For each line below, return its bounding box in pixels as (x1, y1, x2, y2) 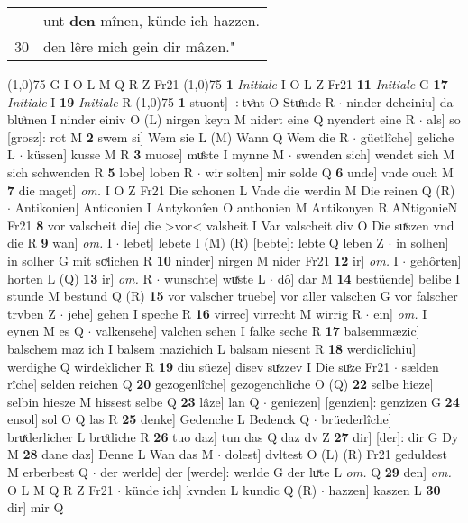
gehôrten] (409, 250, 462, 269)
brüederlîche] (321, 410, 392, 428)
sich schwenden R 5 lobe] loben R (7, 162, 194, 181)
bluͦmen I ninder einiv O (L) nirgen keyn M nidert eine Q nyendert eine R (7, 110, 416, 129)
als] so (427, 110, 461, 129)
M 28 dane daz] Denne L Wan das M (7, 445, 214, 464)
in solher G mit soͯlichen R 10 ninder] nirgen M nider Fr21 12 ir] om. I (7, 250, 399, 269)
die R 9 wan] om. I (7, 233, 112, 252)
